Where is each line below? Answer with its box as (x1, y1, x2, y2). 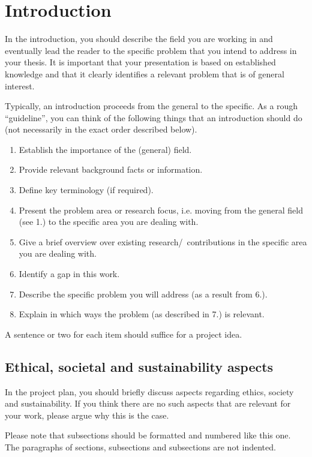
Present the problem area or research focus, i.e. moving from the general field (19, 203, 304, 216)
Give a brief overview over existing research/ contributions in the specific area (19, 235, 307, 248)
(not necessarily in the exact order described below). (5, 123, 197, 136)
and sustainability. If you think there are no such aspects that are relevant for (5, 397, 291, 410)
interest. (5, 79, 35, 92)
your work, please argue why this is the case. (5, 408, 169, 421)
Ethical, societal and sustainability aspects (5, 357, 274, 375)
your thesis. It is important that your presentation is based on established (5, 56, 276, 68)
